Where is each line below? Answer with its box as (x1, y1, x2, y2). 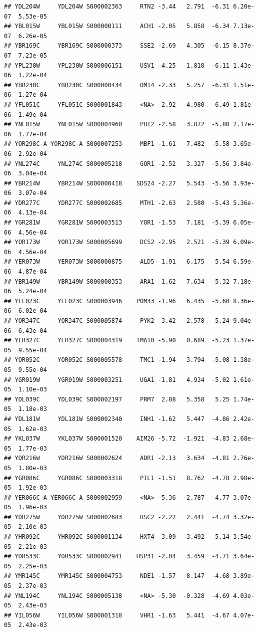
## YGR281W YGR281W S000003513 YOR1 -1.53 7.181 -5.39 (4, 219, 230, 227)
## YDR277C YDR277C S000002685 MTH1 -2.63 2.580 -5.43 (4, 199, 230, 206)
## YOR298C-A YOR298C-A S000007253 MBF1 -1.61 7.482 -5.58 (4, 140, 230, 148)
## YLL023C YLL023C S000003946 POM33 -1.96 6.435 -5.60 (4, 297, 230, 305)
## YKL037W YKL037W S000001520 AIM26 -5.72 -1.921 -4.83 (4, 435, 230, 443)
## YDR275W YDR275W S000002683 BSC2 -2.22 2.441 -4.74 (4, 513, 230, 521)
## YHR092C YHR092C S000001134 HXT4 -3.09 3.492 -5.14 (4, 533, 230, 541)
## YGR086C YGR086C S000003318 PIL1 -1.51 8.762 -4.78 (4, 474, 230, 482)
